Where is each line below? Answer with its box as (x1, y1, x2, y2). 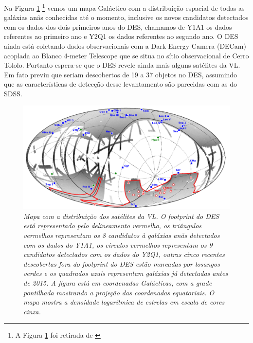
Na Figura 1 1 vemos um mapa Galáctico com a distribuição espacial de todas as (4, 1, 245, 13)
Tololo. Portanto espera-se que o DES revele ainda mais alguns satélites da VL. (4, 60, 240, 70)
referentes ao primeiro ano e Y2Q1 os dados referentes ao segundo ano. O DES (4, 31, 238, 41)
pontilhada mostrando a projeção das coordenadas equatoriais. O (23, 287, 215, 297)
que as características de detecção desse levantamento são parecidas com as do (4, 79, 237, 89)
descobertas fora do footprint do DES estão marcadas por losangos (23, 258, 220, 269)
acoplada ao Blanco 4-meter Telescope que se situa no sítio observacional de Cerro (4, 50, 249, 60)
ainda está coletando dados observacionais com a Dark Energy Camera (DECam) (4, 41, 246, 51)
